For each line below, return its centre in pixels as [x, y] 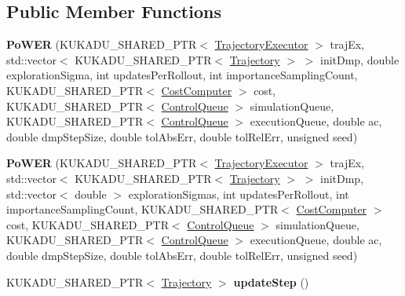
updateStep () [271, 281]
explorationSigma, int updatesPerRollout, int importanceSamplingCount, [182, 75]
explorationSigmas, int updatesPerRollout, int [239, 194]
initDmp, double [359, 59]
